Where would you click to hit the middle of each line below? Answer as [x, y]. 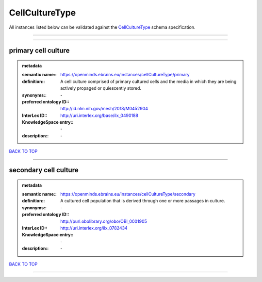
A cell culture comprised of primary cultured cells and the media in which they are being [148, 81]
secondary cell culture [44, 170]
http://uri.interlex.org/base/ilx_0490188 [99, 115]
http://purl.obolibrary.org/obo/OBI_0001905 [104, 221]
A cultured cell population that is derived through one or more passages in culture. [143, 201]
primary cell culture [39, 51]
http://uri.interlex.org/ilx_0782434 [94, 228]
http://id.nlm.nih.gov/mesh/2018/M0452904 [104, 109]
